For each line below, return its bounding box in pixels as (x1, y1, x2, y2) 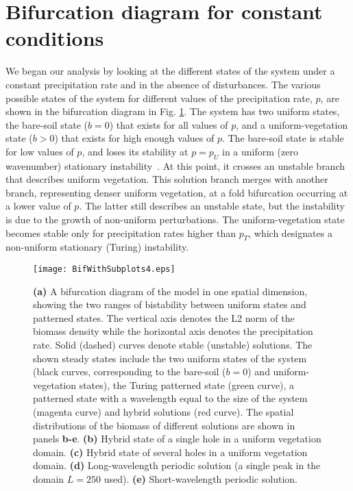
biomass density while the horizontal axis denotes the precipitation (33, 324, 313, 338)
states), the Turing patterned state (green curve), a (79, 377, 295, 392)
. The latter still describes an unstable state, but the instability (79, 199, 345, 213)
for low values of (5, 144, 74, 158)
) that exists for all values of (109, 117, 228, 131)
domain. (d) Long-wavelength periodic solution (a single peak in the (33, 458, 321, 473)
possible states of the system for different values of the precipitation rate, (5, 90, 313, 105)
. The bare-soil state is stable (221, 131, 344, 145)
